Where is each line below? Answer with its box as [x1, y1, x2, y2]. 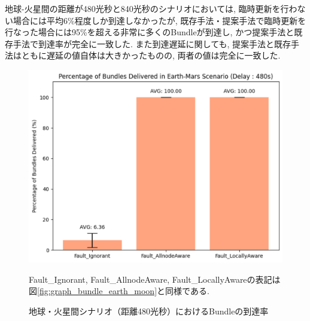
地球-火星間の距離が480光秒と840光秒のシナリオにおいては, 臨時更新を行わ [5, 2, 297, 14]
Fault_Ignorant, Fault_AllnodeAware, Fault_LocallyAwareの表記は [29, 273, 281, 285]
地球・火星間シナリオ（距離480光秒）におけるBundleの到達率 [29, 304, 269, 317]
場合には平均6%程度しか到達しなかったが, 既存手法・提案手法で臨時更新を [13, 14, 306, 26]
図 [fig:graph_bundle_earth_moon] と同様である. [29, 285, 209, 297]
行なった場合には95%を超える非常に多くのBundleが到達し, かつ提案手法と [5, 26, 294, 38]
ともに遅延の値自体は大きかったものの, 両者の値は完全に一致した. [21, 49, 281, 62]
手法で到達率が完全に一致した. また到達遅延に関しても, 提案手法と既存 [13, 37, 291, 50]
